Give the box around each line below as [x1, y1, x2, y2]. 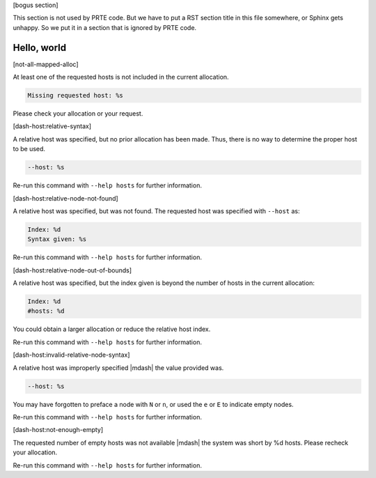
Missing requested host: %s [27, 91, 123, 100]
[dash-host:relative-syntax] [13, 122, 92, 130]
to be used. [13, 145, 45, 153]
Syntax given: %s [27, 236, 87, 243]
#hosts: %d [27, 307, 65, 315]
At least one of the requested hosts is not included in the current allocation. [13, 73, 229, 82]
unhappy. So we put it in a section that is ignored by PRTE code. [13, 23, 197, 31]
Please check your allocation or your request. [13, 109, 143, 118]
